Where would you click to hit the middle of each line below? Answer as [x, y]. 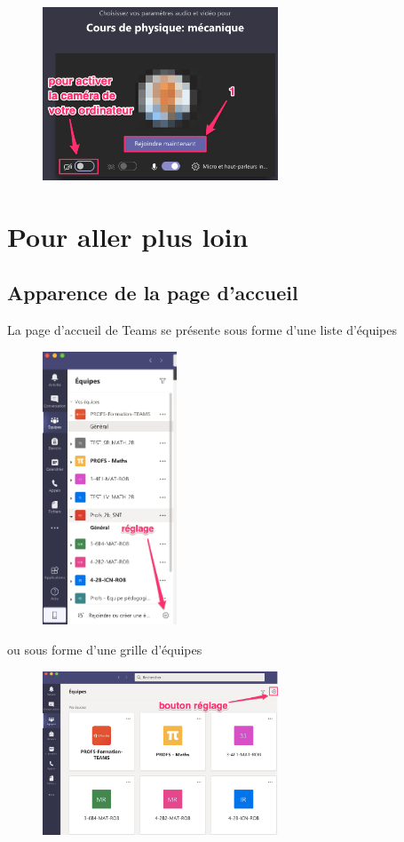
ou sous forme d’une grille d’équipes [105, 650]
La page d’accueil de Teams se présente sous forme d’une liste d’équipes [202, 329]
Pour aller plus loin [128, 236]
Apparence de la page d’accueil [153, 293]
